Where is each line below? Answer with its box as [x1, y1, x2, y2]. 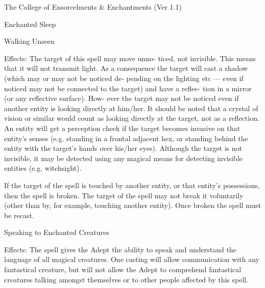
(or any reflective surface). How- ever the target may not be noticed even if [4, 93, 239, 103]
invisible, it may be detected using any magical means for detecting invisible [4, 152, 243, 163]
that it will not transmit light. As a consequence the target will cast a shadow [4, 63, 248, 73]
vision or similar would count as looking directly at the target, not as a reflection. [4, 113, 259, 123]
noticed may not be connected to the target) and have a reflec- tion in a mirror [4, 83, 252, 93]
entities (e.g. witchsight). [4, 163, 82, 173]
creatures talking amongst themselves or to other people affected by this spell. [4, 274, 249, 284]
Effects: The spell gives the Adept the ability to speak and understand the [4, 244, 236, 254]
